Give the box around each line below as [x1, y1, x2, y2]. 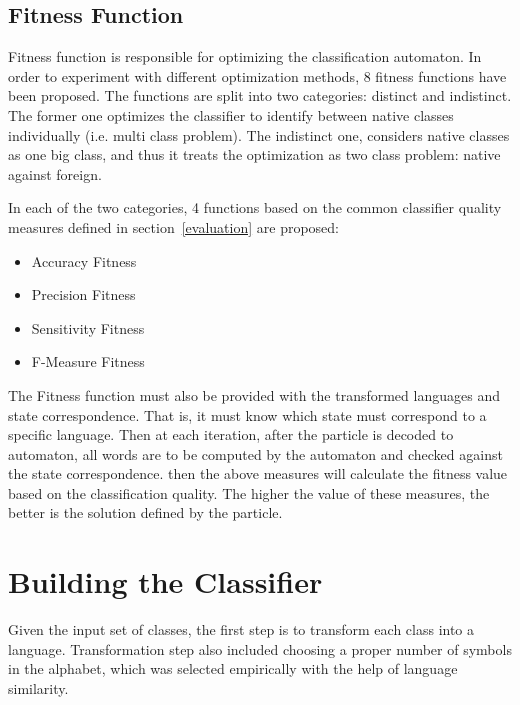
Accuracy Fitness [31, 250, 137, 271]
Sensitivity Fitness [31, 317, 145, 338]
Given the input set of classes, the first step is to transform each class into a [8, 619, 475, 640]
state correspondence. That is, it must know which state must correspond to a [8, 404, 487, 425]
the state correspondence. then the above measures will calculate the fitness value [8, 463, 508, 484]
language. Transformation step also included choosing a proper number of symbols [8, 638, 512, 659]
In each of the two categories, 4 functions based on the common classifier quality [8, 197, 502, 218]
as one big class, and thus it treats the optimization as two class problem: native [8, 144, 501, 165]
